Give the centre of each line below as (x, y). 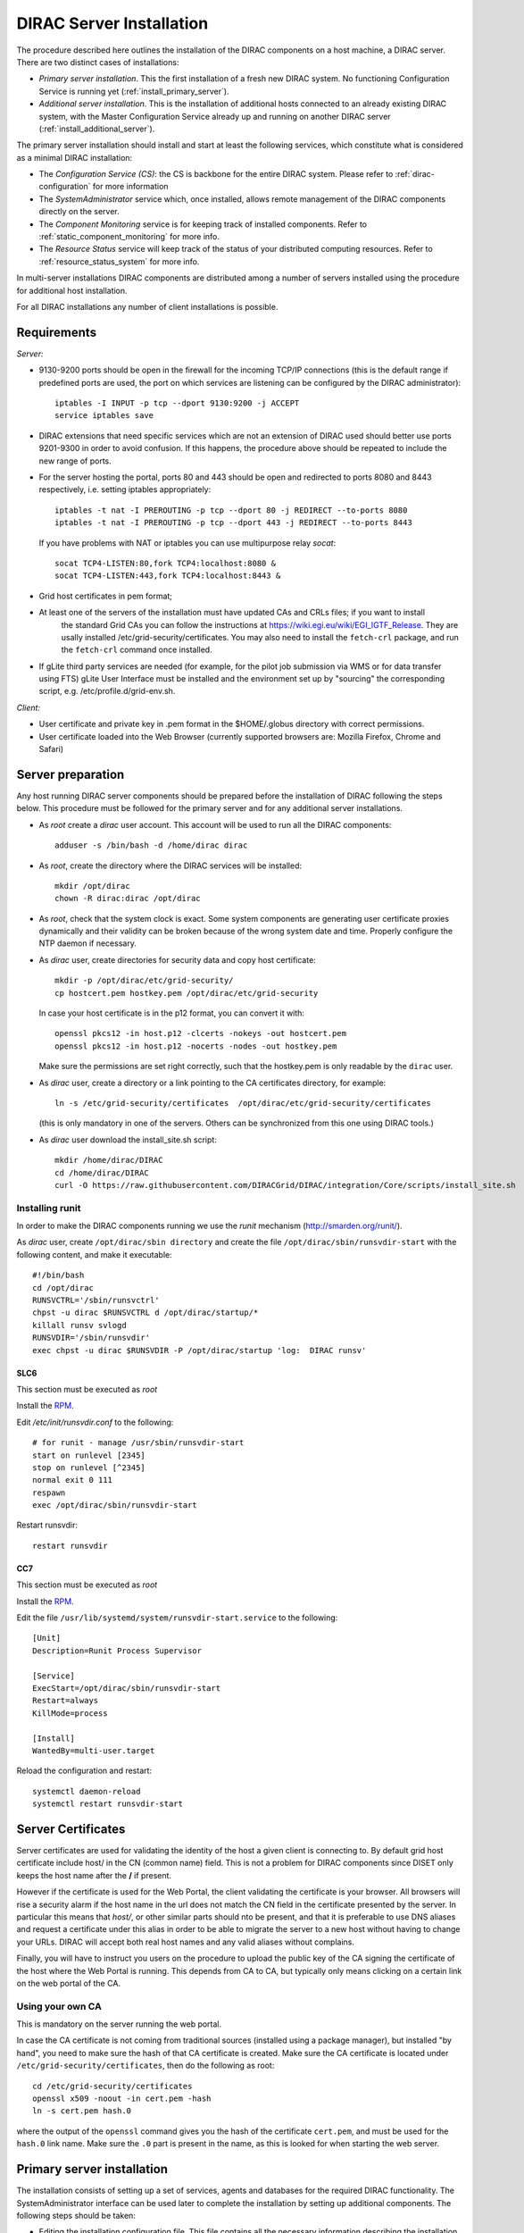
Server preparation (71, 774)
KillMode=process (70, 1713)
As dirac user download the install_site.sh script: (128, 1140)
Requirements (57, 332)
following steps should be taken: (76, 2215)
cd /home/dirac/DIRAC (102, 1173)
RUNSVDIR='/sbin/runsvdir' (91, 1338)
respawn (49, 1493)
